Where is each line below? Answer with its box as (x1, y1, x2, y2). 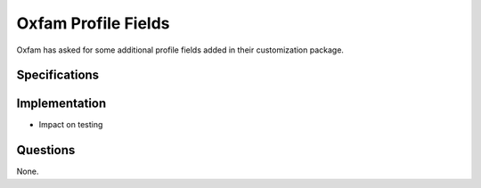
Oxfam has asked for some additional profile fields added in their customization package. (16, 45, 345, 55)
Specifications (16, 68, 100, 83)
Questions (16, 143, 76, 158)
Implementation (16, 96, 107, 111)
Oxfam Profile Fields (16, 13, 170, 33)
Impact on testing (38, 119, 103, 130)
